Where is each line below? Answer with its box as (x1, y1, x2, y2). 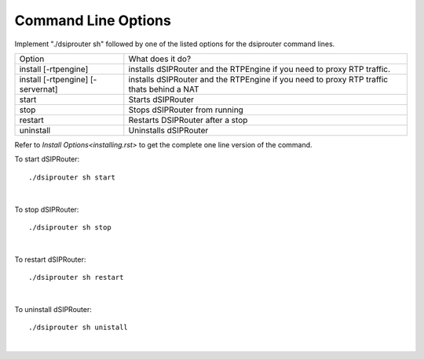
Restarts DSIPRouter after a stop (128, 114, 248, 125)
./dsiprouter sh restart (28, 273, 124, 282)
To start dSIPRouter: (14, 154, 80, 164)
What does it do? (128, 53, 192, 64)
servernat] (19, 83, 58, 94)
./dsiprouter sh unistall (28, 323, 129, 332)
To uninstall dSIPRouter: (14, 304, 92, 314)
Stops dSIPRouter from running (128, 104, 243, 115)
